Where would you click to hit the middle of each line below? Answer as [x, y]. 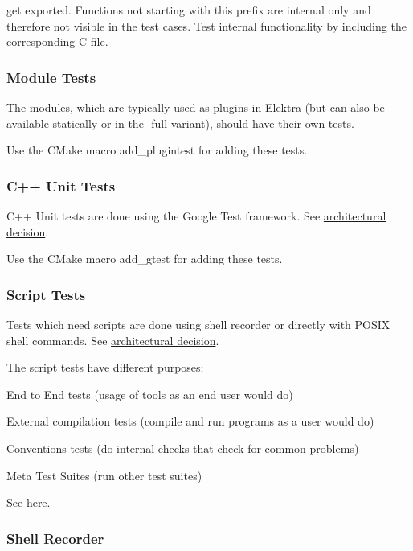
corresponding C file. [57, 41]
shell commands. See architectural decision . [113, 340]
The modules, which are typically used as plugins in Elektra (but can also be [196, 107]
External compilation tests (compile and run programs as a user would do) [190, 421]
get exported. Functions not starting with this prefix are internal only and [189, 10]
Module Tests [51, 77]
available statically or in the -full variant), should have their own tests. [180, 123]
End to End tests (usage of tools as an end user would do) [150, 394]
